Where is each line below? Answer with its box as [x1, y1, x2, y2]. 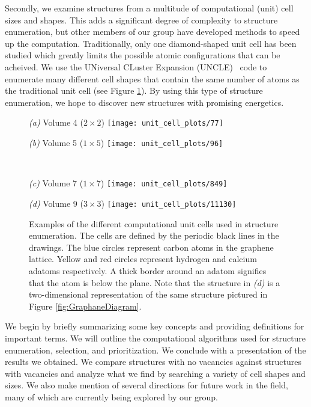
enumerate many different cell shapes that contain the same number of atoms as [5, 72, 300, 85]
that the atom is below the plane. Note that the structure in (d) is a [29, 276, 280, 289]
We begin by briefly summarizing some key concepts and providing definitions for [5, 320, 304, 332]
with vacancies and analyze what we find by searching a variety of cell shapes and [5, 367, 306, 379]
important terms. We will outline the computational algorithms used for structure [5, 331, 306, 344]
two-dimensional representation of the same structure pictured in [29, 288, 268, 301]
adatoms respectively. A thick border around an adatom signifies [29, 264, 267, 277]
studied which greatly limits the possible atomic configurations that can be [5, 49, 280, 61]
